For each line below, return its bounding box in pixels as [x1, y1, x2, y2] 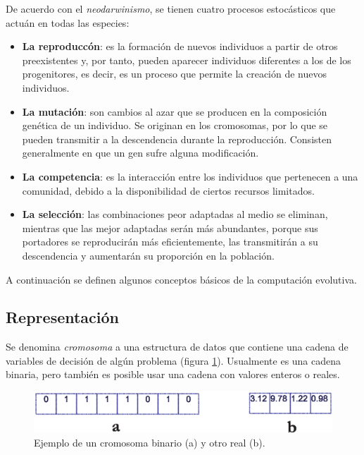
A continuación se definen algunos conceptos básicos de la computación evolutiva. [6, 272, 357, 286]
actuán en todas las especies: [6, 15, 130, 30]
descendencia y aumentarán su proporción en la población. [22, 248, 275, 262]
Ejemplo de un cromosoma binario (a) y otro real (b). [34, 435, 265, 450]
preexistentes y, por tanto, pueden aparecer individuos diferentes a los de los [22, 52, 351, 67]
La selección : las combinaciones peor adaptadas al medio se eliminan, [22, 207, 328, 222]
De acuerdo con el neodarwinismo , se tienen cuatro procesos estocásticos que [6, 1, 336, 16]
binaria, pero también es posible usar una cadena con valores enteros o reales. [6, 367, 340, 382]
